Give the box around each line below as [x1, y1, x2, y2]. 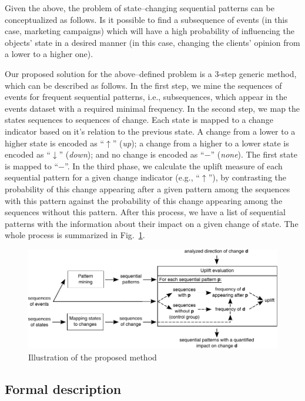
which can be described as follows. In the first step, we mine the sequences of [5, 79, 282, 91]
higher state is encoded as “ [5, 136, 105, 149]
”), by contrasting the [208, 171, 287, 183]
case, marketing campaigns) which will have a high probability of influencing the [5, 25, 294, 37]
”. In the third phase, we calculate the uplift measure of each [64, 159, 283, 172]
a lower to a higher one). [5, 48, 93, 60]
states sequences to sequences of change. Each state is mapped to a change [5, 113, 273, 126]
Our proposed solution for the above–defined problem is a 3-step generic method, [5, 67, 297, 79]
